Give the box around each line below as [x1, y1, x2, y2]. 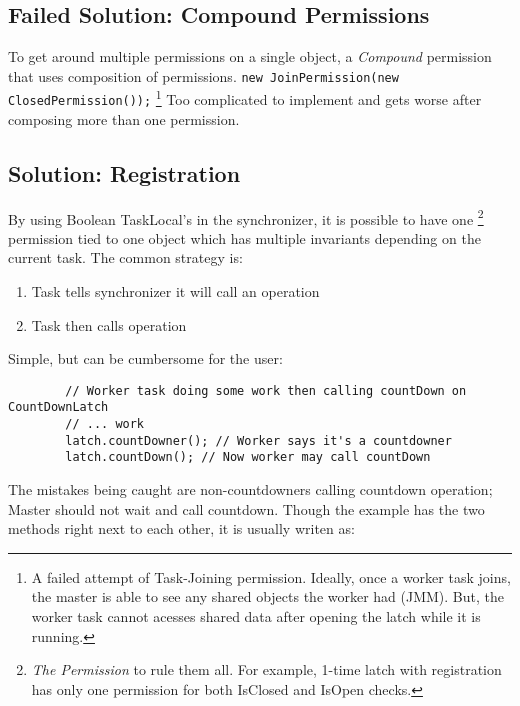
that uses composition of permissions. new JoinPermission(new [8, 65, 399, 86]
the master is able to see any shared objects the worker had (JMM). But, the [31, 586, 505, 607]
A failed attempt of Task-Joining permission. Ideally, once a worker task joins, [31, 566, 511, 587]
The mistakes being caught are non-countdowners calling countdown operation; [8, 479, 493, 500]
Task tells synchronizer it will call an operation [31, 281, 320, 301]
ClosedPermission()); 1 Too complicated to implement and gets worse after [8, 86, 482, 110]
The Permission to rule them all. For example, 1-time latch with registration [31, 659, 502, 680]
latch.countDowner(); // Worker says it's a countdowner [65, 433, 452, 448]
